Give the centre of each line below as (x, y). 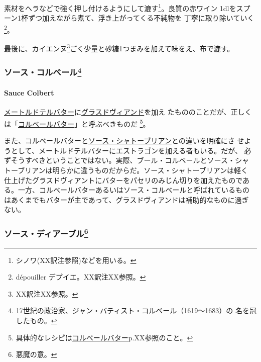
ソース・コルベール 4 (43, 72)
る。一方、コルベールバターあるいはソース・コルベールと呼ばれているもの (127, 190)
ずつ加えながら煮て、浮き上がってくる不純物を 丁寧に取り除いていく (141, 18)
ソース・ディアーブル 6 (46, 233)
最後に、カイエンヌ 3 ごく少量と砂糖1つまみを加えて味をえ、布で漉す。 (119, 48)
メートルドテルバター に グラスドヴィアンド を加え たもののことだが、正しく (128, 112)
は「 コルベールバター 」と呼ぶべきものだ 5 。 (77, 123)
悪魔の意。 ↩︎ (36, 354)
